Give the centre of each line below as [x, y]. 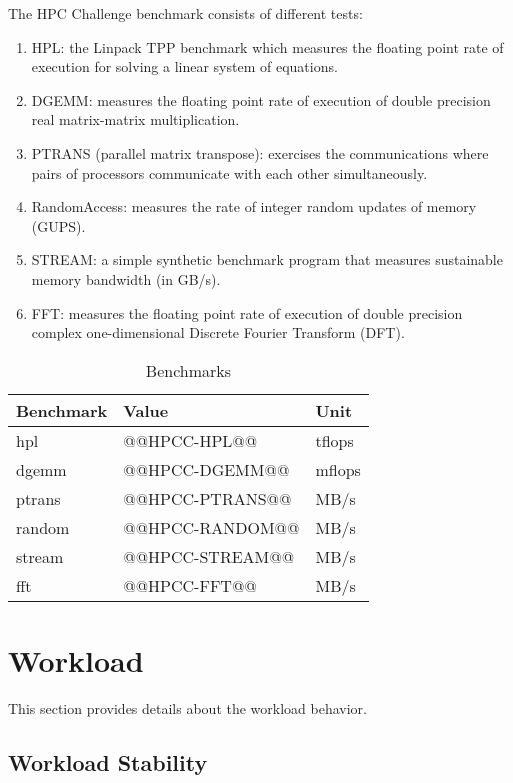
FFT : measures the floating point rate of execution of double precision [247, 312]
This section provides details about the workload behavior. [188, 707]
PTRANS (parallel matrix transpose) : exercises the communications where [260, 152]
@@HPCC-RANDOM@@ [211, 527]
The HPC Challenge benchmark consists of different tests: [185, 13]
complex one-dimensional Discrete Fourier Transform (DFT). [218, 332]
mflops [338, 469]
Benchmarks [188, 370]
